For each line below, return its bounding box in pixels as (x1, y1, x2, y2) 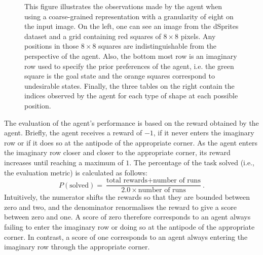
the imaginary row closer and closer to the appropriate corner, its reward (4, 147, 231, 158)
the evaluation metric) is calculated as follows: (4, 167, 147, 177)
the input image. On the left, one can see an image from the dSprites (24, 21, 239, 31)
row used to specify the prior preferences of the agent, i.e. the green (24, 60, 234, 71)
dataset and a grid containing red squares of (24, 30, 161, 41)
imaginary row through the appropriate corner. (4, 241, 150, 252)
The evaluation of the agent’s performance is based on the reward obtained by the (4, 117, 259, 128)
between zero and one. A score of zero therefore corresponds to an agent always (4, 211, 251, 222)
